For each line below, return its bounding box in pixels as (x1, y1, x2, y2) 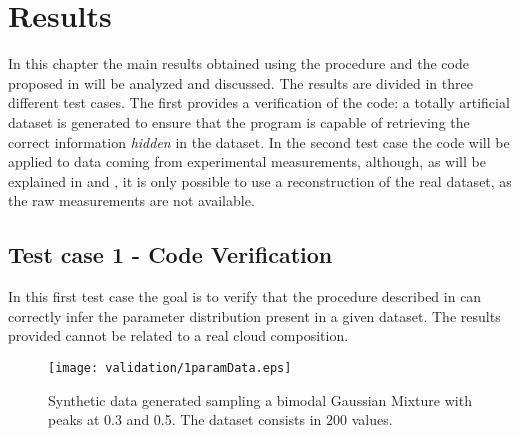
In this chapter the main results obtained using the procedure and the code (8, 53, 469, 74)
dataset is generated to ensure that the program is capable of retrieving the (8, 111, 470, 132)
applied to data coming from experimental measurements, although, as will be (8, 151, 486, 172)
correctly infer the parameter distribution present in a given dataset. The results (8, 305, 501, 326)
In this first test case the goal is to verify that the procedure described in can (8, 286, 482, 307)
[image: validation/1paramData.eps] (48, 360, 292, 375)
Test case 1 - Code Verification (8, 239, 333, 270)
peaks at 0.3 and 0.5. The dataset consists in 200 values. (48, 409, 393, 430)
